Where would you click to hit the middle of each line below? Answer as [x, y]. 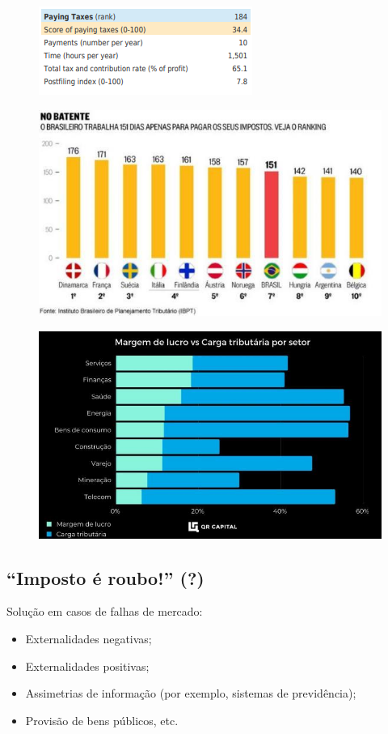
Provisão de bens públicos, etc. [102, 720]
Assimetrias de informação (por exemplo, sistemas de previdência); [191, 693]
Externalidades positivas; [87, 666]
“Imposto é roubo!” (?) [105, 577]
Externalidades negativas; [89, 638]
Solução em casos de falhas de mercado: [105, 611]
